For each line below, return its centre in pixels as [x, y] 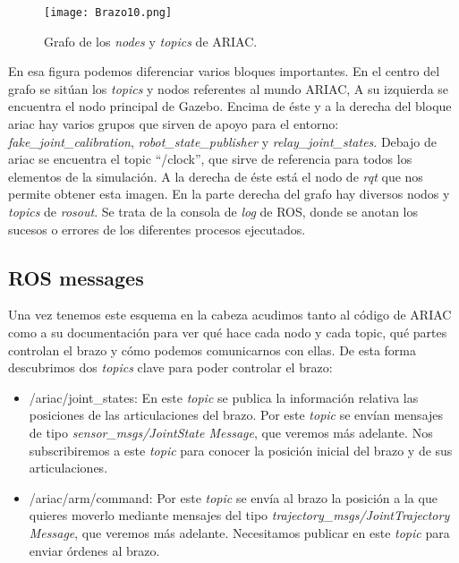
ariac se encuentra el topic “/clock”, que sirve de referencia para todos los [210, 159]
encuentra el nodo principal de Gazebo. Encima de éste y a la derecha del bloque [230, 106]
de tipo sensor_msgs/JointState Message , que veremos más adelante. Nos [231, 432]
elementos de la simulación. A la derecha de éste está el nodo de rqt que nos [216, 176]
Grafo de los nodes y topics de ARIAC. [151, 41]
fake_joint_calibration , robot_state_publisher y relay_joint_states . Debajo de [222, 141]
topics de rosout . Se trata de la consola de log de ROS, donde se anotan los [213, 211]
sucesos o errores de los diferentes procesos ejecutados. [157, 229]
